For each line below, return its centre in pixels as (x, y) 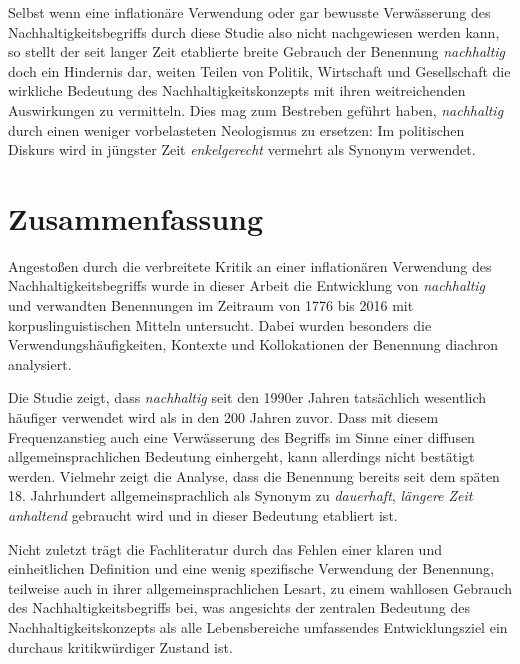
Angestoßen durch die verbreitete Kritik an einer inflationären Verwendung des (250, 265)
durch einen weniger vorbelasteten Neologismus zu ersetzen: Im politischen (236, 129)
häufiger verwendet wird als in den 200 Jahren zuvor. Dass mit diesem (223, 417)
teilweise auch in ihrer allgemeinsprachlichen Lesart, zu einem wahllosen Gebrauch (260, 587)
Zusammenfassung (136, 217)
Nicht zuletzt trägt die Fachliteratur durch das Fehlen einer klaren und (225, 548)
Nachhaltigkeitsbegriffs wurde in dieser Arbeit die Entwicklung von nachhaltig (247, 285)
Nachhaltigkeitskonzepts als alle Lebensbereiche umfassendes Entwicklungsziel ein (258, 626)
